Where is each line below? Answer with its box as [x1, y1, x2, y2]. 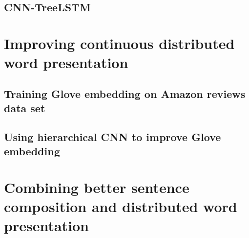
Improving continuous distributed [4, 33, 235, 53]
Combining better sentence [4, 177, 189, 197]
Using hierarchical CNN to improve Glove [4, 129, 221, 144]
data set [4, 100, 45, 116]
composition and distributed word [4, 196, 237, 216]
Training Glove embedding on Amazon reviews [4, 86, 246, 101]
